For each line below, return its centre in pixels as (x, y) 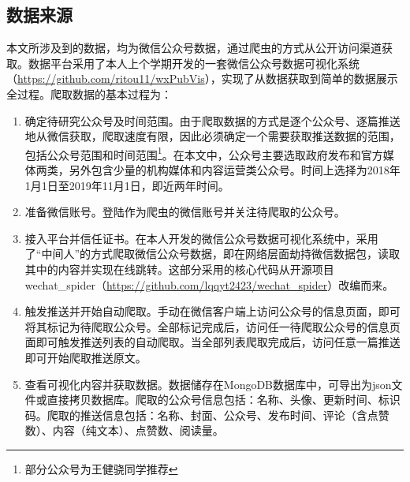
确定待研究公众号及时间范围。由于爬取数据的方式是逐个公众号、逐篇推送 (212, 120)
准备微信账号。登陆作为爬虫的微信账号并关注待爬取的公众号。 (185, 212)
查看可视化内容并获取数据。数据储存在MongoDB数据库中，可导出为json (208, 384)
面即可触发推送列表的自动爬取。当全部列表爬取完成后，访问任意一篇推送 (212, 342)
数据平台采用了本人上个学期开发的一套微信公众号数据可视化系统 (194, 63)
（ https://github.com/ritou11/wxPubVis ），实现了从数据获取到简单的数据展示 (202, 78)
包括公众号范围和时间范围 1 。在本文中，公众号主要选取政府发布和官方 (204, 153)
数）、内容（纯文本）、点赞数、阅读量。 (124, 430)
